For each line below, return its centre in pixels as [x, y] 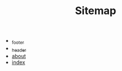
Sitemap [96, 11]
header [19, 50]
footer [18, 42]
